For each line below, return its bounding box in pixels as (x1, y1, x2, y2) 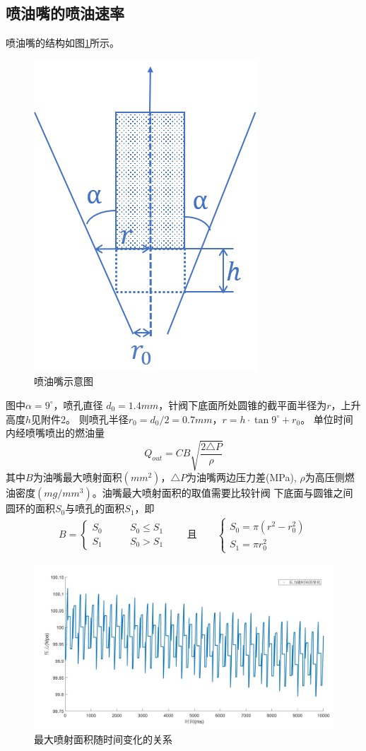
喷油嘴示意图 (34, 374, 93, 389)
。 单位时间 (300, 411, 353, 426)
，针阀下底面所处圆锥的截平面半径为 (158, 397, 327, 412)
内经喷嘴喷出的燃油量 (6, 425, 105, 440)
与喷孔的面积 (65, 501, 125, 516)
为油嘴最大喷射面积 (33, 470, 122, 485)
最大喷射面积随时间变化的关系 (34, 731, 172, 746)
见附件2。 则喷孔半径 (31, 411, 129, 426)
